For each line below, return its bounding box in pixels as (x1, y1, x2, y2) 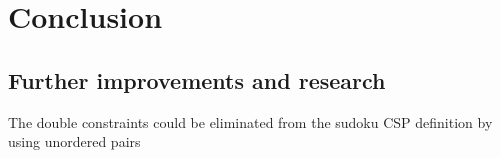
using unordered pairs (8, 131, 141, 152)
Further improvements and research (8, 64, 386, 95)
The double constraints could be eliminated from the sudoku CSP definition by (8, 111, 493, 132)
